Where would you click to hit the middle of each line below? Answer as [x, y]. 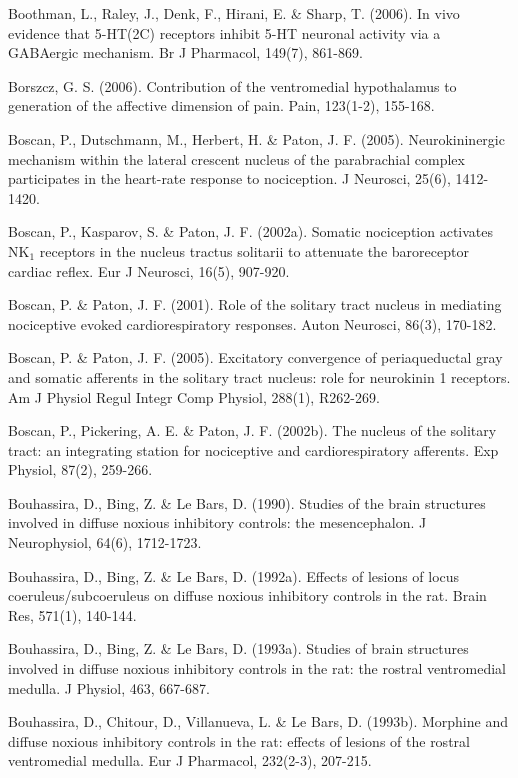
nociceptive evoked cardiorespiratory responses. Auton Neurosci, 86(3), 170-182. [252, 323]
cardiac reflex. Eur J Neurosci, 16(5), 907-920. [149, 270]
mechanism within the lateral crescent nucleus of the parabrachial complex [236, 158]
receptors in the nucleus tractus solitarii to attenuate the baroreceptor [254, 250]
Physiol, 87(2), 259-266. [80, 469]
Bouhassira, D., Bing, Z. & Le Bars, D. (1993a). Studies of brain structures [238, 648]
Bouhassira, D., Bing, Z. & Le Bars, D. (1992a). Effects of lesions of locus [234, 575]
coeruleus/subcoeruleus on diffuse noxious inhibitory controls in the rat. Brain [247, 595]
